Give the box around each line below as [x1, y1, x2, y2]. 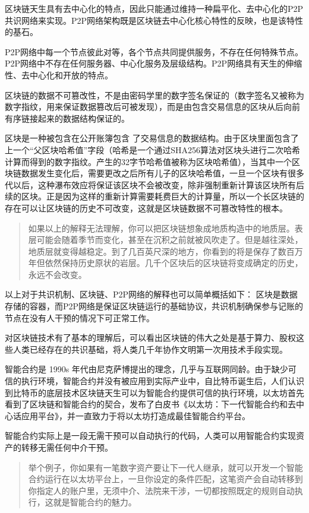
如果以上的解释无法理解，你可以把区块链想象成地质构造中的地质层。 [28, 221, 295, 234]
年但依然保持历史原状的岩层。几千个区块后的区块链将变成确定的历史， [28, 256, 303, 269]
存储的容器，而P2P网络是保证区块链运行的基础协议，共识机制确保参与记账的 [5, 300, 304, 312]
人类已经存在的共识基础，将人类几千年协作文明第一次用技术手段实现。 [12, 343, 288, 355]
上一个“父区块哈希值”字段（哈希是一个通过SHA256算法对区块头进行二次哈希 [5, 143, 300, 156]
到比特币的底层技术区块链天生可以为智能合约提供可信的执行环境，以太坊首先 [5, 386, 304, 398]
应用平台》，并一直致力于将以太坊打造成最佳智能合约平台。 [21, 409, 250, 422]
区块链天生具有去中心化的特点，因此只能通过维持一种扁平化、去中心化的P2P [5, 2, 304, 14]
